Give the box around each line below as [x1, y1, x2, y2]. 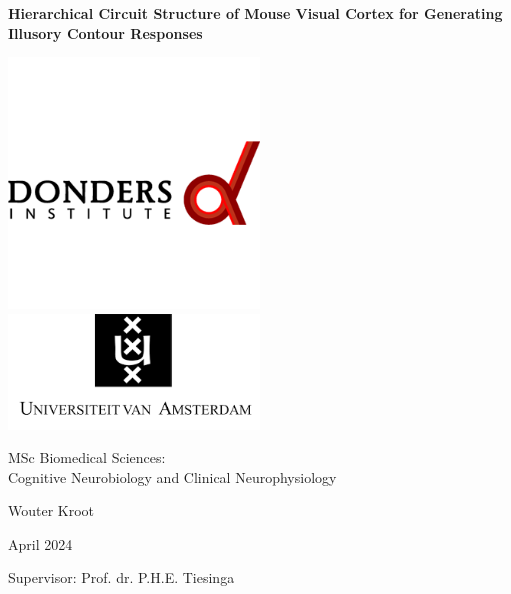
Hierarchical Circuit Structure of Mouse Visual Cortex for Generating [8, 3, 503, 23]
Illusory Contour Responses [8, 22, 203, 43]
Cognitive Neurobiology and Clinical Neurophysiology [8, 466, 337, 487]
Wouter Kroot [8, 500, 95, 521]
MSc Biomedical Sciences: [8, 447, 166, 468]
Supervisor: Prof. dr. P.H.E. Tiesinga [8, 567, 235, 588]
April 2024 [8, 533, 73, 554]
